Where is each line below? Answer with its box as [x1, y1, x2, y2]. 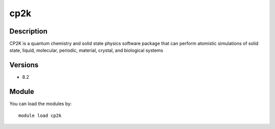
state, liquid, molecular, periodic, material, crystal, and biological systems [9, 47, 163, 53]
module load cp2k [18, 112, 62, 118]
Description [9, 27, 48, 36]
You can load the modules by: [9, 101, 72, 107]
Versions [9, 61, 39, 70]
